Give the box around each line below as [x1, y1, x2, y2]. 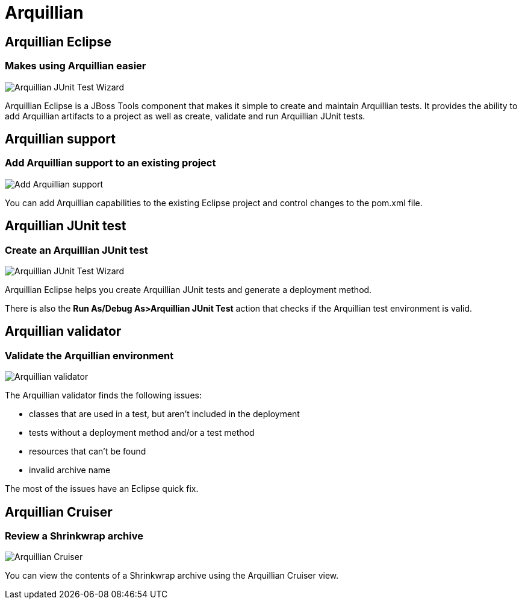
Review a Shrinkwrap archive [5, 530, 143, 543]
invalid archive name [29, 465, 111, 476]
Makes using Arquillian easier [5, 60, 146, 72]
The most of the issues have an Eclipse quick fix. [5, 483, 199, 494]
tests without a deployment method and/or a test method [29, 427, 255, 438]
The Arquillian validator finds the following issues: [5, 390, 202, 401]
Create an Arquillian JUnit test [5, 244, 148, 256]
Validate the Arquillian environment [5, 349, 174, 362]
